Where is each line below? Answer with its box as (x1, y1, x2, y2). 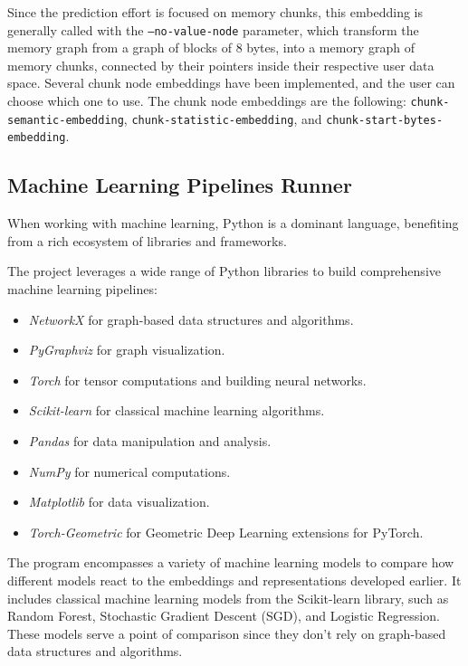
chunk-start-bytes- (326, 113, 444, 127)
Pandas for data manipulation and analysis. (28, 431, 272, 450)
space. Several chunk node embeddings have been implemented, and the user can (7, 73, 455, 92)
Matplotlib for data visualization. (28, 492, 210, 511)
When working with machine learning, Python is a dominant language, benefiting (7, 214, 459, 233)
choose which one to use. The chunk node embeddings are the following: (7, 91, 406, 110)
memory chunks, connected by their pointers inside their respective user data (7, 55, 435, 74)
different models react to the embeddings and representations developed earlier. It (7, 570, 462, 589)
